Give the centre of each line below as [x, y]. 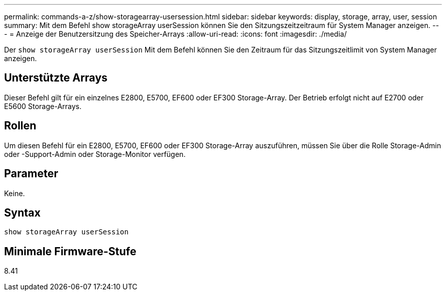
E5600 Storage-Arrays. [43, 106]
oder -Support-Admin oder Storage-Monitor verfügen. [95, 154]
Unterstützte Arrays [56, 78]
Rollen [20, 126]
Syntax [22, 212]
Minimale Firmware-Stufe [70, 251]
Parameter [31, 174]
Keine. [15, 193]
